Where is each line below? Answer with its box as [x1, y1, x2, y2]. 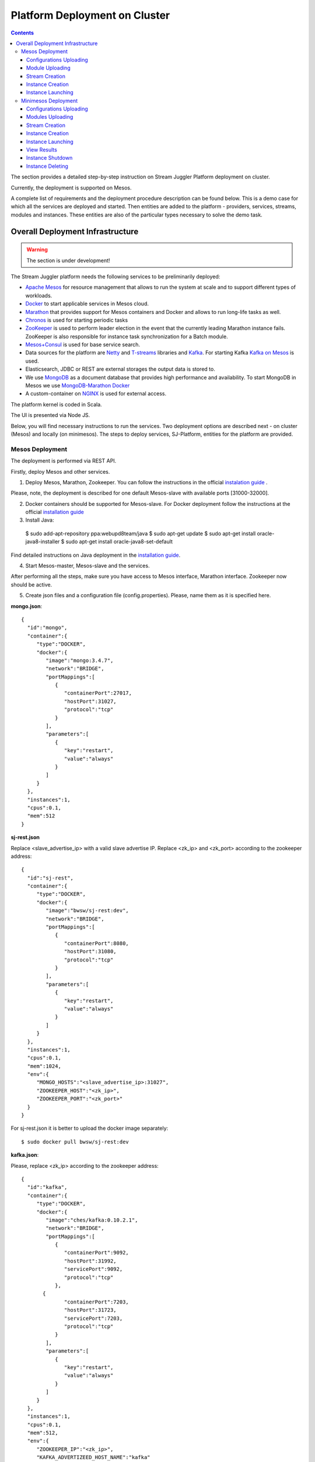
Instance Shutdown [26, 154, 73, 161]
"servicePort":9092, [64, 1266, 123, 1273]
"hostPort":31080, [64, 948, 117, 955]
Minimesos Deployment [21, 97, 78, 104]
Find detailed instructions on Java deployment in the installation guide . [10, 551, 181, 558]
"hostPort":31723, [64, 1307, 117, 1313]
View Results [26, 146, 58, 153]
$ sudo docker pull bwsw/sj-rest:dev [21, 1138, 129, 1145]
